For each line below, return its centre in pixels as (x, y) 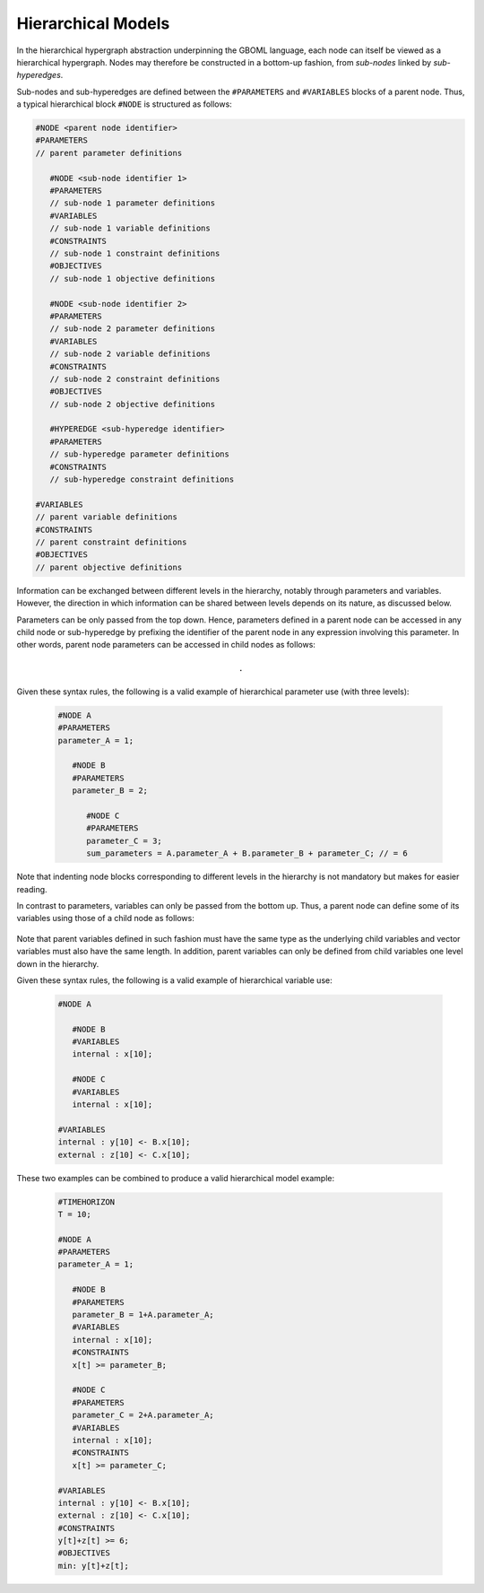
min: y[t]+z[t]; (94, 1566)
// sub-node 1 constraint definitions (135, 253)
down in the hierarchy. (58, 963)
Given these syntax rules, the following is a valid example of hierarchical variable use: (174, 980)
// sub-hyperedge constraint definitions (142, 479)
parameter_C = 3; (125, 840)
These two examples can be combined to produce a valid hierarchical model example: (176, 1178)
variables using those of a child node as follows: (105, 918)
